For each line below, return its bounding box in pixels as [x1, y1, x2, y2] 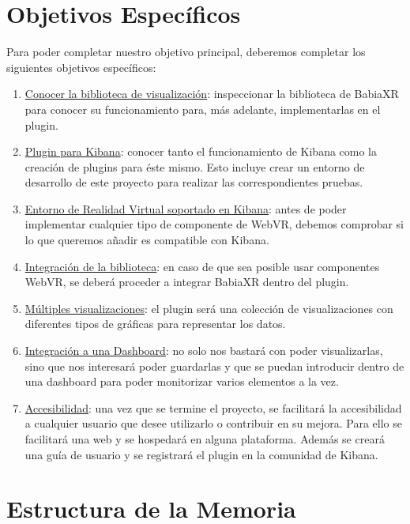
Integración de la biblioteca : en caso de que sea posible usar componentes [24, 258, 380, 274]
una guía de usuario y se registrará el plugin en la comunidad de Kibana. [24, 446, 378, 462]
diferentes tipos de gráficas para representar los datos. [24, 315, 286, 332]
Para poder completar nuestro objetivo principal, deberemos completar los [6, 43, 366, 60]
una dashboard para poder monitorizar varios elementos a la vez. [24, 373, 339, 390]
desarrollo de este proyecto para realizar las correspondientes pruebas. [24, 174, 363, 190]
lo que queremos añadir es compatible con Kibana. [24, 232, 269, 248]
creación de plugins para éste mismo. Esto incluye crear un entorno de [24, 158, 365, 175]
